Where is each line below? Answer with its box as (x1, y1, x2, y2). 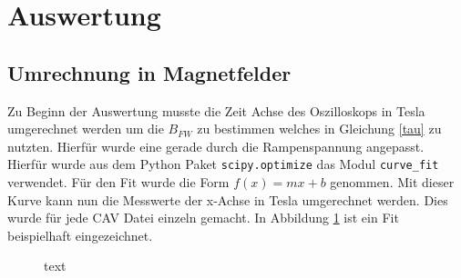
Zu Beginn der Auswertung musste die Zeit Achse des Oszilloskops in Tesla (7, 101, 425, 120)
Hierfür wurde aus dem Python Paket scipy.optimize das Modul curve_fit (7, 154, 439, 174)
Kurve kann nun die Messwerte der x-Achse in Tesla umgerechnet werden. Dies (7, 190, 448, 209)
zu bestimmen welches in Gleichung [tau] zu (197, 119, 442, 138)
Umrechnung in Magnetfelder (7, 58, 292, 86)
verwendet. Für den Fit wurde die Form (7, 173, 230, 192)
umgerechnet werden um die (7, 119, 164, 138)
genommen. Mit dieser (330, 173, 455, 192)
